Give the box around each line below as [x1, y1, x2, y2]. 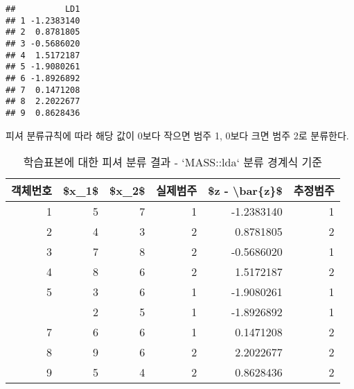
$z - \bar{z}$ [208, 182, 283, 198]
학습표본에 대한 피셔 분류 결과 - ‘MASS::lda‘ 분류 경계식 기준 [23, 154, 322, 171]
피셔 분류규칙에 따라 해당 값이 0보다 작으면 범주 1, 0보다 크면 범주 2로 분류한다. [6, 128, 349, 142]
